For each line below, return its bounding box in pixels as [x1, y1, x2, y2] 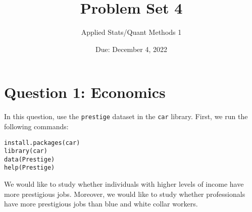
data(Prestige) [4, 155, 55, 163]
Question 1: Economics [4, 82, 166, 102]
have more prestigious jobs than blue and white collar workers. [4, 198, 198, 209]
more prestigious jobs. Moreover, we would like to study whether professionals [4, 188, 245, 199]
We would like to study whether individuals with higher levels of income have [4, 179, 244, 189]
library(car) [4, 147, 47, 155]
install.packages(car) [4, 139, 80, 146]
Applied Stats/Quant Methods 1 [81, 27, 182, 37]
